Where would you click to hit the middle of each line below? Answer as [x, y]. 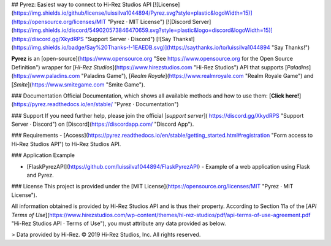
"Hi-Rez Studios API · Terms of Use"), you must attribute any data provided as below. [119, 223]
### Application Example [43, 155]
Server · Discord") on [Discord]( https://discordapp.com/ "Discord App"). [103, 124]
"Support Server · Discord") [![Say [128, 39]
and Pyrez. [40, 175]
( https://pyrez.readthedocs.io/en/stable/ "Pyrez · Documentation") [95, 104]
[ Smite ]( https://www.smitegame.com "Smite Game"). [78, 84]
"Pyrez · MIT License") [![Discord [149, 21]
